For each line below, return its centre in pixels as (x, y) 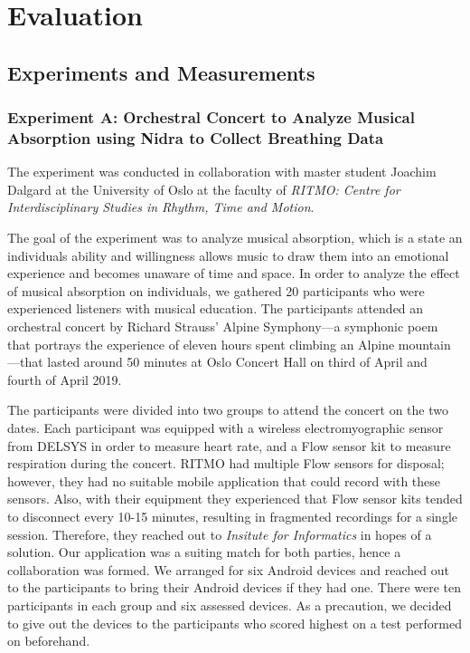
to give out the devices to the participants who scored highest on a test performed (235, 623)
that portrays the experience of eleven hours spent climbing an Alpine (201, 344)
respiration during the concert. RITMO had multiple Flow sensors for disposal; (226, 463)
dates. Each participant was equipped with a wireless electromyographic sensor (226, 428)
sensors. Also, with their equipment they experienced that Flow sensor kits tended (235, 499)
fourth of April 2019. (65, 379)
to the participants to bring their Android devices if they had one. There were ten (235, 587)
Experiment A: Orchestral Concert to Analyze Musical (211, 117)
